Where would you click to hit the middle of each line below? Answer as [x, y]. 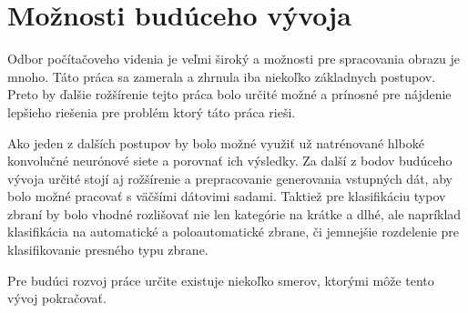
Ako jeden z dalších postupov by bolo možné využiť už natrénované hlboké [216, 142]
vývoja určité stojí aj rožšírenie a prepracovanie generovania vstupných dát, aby [230, 178]
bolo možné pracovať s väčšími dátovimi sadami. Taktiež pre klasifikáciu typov [227, 196]
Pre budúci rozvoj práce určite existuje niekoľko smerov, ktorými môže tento [221, 280]
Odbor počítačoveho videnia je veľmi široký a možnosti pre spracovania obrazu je [234, 59]
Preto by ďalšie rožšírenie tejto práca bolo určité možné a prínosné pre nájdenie [229, 94]
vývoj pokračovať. [57, 298]
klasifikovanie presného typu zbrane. [108, 250]
